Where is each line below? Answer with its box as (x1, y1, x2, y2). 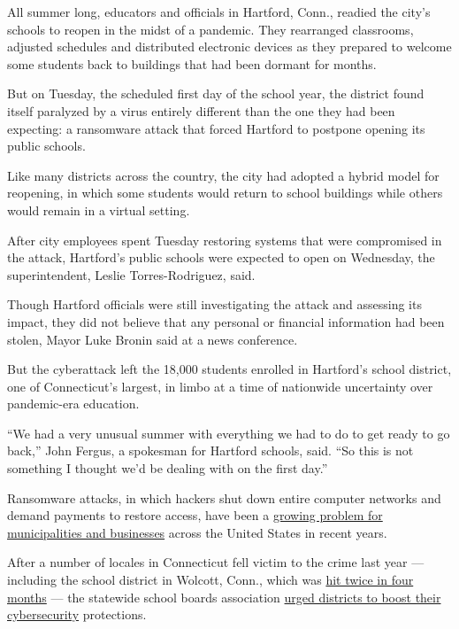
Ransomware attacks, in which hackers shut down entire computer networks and (7, 488, 441, 507)
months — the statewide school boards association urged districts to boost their (7, 587, 441, 606)
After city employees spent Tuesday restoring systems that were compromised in (7, 230, 442, 249)
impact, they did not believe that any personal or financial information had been (7, 312, 445, 330)
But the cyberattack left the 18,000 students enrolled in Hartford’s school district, (7, 360, 452, 378)
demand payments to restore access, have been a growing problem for (7, 506, 383, 524)
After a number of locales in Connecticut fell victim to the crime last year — (7, 553, 425, 571)
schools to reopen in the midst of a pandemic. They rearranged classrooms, (7, 19, 414, 38)
